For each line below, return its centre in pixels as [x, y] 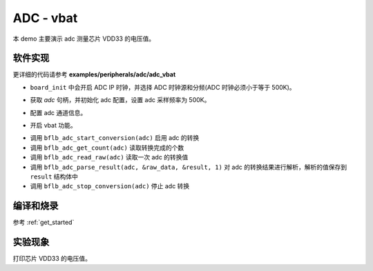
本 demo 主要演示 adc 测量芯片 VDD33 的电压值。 [84, 39]
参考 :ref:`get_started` [44, 222]
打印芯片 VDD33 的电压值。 [52, 259]
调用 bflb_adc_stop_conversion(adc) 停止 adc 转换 [110, 186]
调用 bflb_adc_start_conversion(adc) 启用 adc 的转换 [115, 138]
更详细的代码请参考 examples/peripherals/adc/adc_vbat [94, 74]
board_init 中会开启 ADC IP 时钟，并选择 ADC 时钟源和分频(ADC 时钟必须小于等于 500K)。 [163, 87]
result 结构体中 [54, 177]
